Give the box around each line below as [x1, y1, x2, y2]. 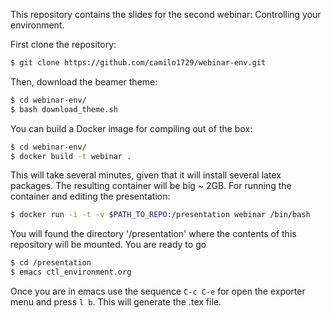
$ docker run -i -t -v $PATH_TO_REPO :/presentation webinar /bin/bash [10, 210, 311, 220]
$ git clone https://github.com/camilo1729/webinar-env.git [10, 58, 267, 68]
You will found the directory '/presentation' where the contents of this [10, 228, 297, 240]
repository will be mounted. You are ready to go [10, 239, 207, 251]
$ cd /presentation [10, 258, 92, 268]
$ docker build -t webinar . [10, 151, 132, 161]
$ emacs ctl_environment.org [10, 267, 132, 278]
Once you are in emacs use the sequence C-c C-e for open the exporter [10, 285, 306, 297]
